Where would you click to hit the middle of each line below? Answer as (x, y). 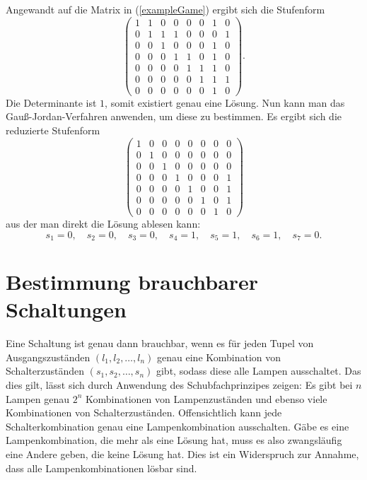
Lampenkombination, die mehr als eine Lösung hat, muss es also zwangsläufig (174, 440)
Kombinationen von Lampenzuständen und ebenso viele (206, 398)
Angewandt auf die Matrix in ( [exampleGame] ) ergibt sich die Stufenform (165, 9)
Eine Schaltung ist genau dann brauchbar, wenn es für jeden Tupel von (160, 343)
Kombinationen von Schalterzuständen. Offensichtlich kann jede (144, 412)
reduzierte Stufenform (53, 130)
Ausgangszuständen (48, 357)
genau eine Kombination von (219, 357)
